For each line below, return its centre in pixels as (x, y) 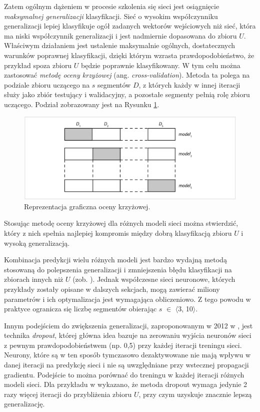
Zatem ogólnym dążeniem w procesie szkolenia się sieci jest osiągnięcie (112, 6)
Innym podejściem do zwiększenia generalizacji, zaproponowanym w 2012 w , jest (128, 325)
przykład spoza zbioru (38, 65)
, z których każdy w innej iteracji (189, 84)
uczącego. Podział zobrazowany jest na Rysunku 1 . (82, 104)
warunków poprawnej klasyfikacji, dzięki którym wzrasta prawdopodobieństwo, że (129, 55)
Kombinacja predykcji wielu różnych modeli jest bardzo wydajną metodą (115, 260)
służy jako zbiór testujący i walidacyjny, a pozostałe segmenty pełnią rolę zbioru (127, 94)
